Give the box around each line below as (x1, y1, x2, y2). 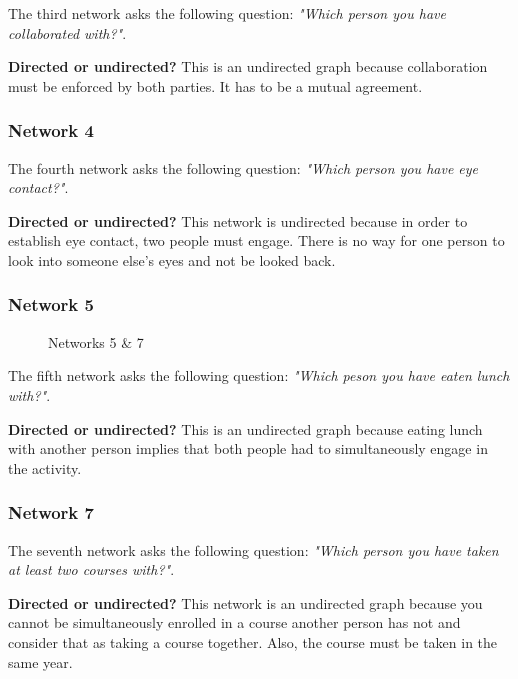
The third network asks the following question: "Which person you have (8, 3, 446, 23)
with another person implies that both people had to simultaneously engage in (8, 438, 488, 459)
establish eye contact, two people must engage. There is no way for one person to (8, 230, 505, 251)
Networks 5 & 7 (48, 331, 144, 352)
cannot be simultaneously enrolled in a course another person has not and (8, 612, 461, 633)
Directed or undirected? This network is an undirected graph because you (8, 592, 483, 613)
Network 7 (8, 500, 94, 525)
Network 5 (8, 292, 94, 317)
